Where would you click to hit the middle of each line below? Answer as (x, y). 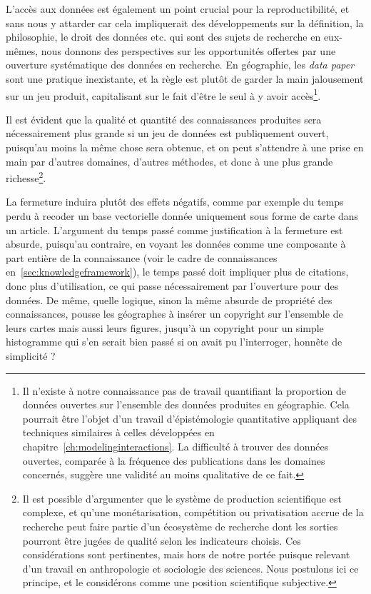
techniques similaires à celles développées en (118, 432)
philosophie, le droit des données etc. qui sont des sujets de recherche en (163, 37)
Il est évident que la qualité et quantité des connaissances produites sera (164, 119)
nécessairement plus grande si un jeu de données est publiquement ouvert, (167, 133)
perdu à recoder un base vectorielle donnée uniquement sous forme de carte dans (182, 216)
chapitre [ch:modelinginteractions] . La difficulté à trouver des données (176, 446)
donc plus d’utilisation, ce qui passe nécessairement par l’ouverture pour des (172, 286)
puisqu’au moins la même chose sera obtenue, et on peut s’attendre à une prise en (185, 147)
